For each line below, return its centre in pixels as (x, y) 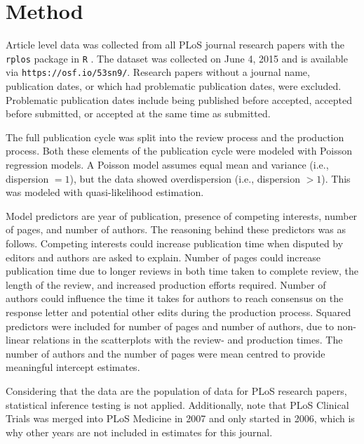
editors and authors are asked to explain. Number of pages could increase (163, 257)
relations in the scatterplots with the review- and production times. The (188, 340)
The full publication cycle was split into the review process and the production (175, 137)
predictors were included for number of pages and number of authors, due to (170, 326)
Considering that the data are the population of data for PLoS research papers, (176, 390)
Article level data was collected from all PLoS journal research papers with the (175, 45)
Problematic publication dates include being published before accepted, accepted (179, 99)
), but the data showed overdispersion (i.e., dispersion (185, 178)
